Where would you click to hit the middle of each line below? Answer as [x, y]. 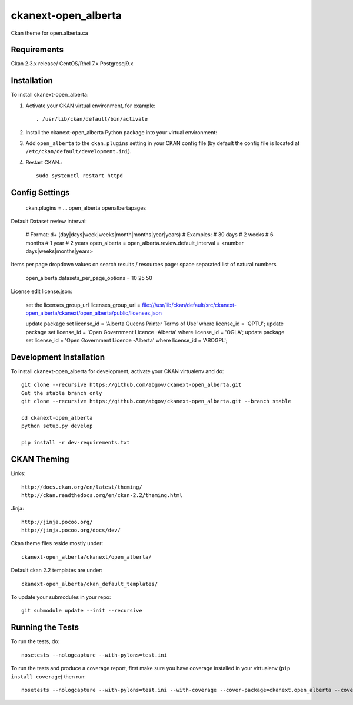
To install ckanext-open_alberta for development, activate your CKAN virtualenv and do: [117, 371]
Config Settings [40, 192]
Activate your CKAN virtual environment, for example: [91, 106]
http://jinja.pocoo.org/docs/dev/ [71, 530]
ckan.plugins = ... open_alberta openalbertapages [86, 208]
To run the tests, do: [35, 641]
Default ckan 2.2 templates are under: [57, 570]
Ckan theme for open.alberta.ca [49, 33]
